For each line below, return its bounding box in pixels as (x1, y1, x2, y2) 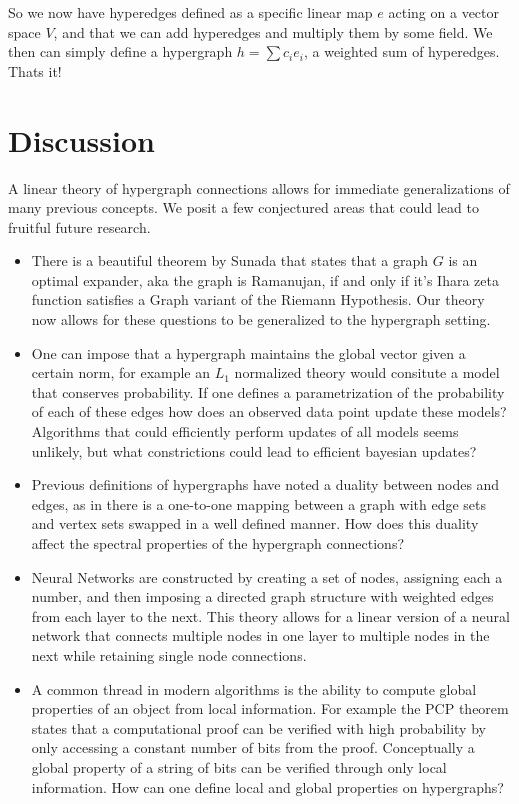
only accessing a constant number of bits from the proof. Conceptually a (31, 737, 475, 758)
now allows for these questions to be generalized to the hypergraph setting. (31, 309, 491, 330)
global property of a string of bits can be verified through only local (31, 756, 447, 777)
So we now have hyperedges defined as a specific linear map (8, 2, 373, 22)
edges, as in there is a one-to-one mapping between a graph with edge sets (31, 493, 487, 514)
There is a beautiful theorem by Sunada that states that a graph (31, 250, 429, 271)
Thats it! (8, 60, 62, 81)
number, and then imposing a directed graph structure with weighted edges (31, 586, 494, 607)
